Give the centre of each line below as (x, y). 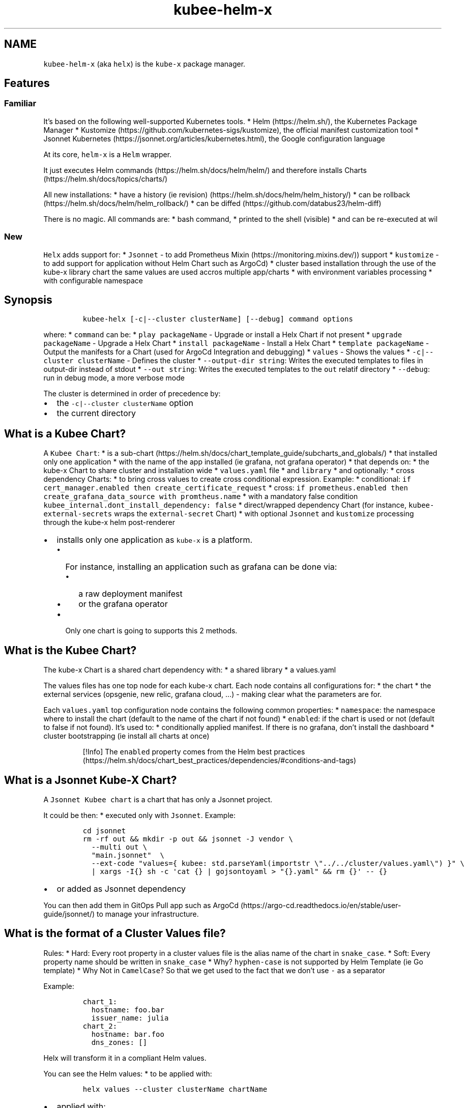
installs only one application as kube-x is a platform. (155, 540)
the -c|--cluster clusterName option (125, 403)
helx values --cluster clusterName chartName (175, 1089)
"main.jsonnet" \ (128, 855)
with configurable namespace (93, 280)
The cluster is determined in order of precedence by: (132, 394)
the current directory (96, 413)
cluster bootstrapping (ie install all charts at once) (126, 736)
